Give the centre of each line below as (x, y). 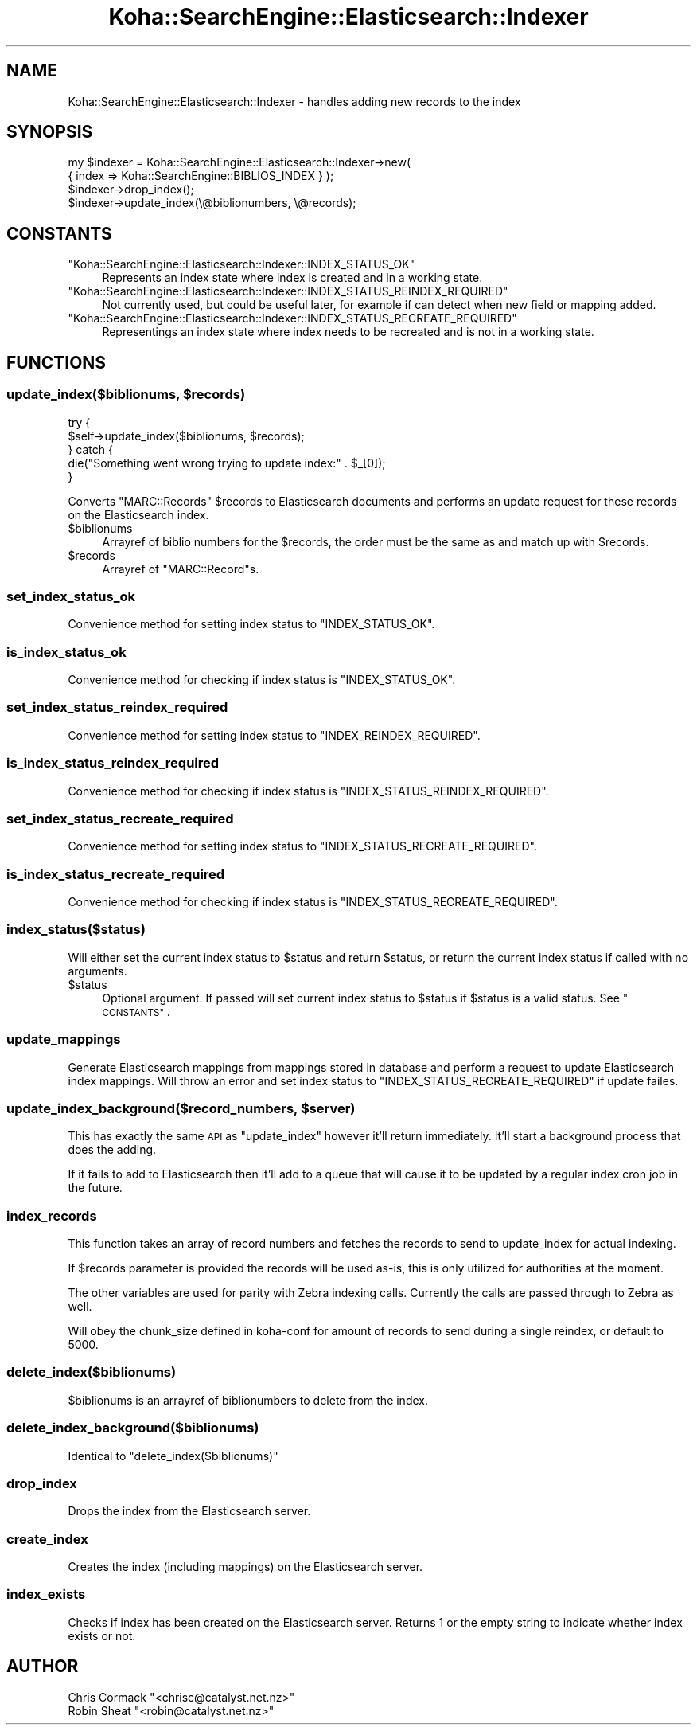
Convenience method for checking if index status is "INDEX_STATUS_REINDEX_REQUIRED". (308, 791)
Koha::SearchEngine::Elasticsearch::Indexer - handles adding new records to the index (294, 101)
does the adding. (112, 1150)
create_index (47, 1539)
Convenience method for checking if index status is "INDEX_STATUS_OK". (262, 680)
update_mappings (64, 1039)
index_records (52, 1215)
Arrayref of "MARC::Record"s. (181, 569)
